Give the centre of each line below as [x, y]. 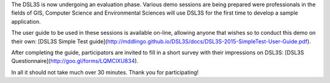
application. [26, 21]
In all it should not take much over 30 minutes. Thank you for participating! [105, 72]
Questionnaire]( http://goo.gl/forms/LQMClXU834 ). [75, 61]
